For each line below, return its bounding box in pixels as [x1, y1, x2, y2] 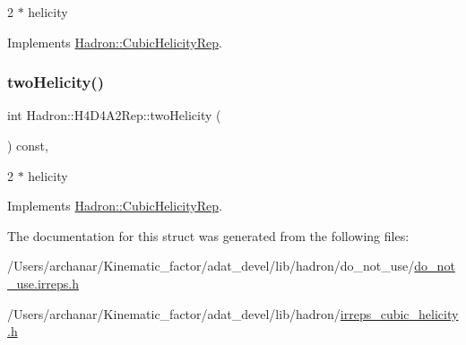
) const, [7, 136, 48, 154]
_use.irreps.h [7, 273, 79, 292]
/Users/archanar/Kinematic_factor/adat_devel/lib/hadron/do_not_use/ [7, 256, 415, 275]
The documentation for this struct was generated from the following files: [7, 226, 410, 245]
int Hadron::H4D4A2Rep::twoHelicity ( [7, 106, 221, 125]
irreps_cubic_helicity [340, 304, 459, 323]
